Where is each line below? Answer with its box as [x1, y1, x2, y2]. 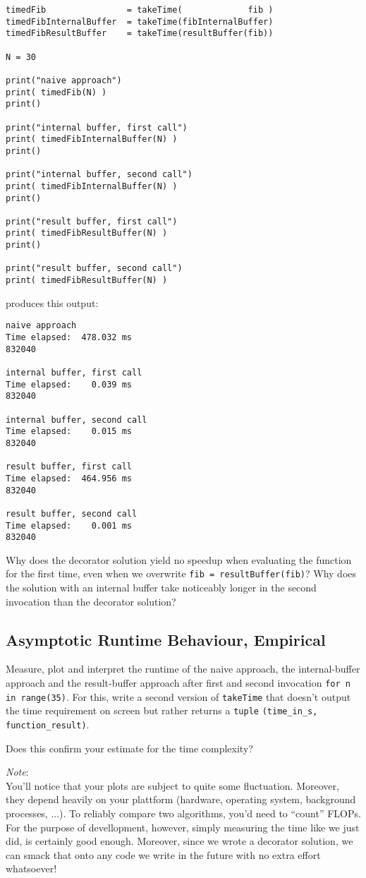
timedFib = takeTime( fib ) [6, 5, 274, 15]
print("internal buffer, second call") [6, 169, 193, 180]
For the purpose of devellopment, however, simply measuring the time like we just [6, 819, 360, 834]
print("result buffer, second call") [6, 263, 183, 274]
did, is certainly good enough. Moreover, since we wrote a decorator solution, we [6, 834, 353, 848]
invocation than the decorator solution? [6, 594, 176, 608]
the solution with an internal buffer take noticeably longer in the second [6, 580, 317, 595]
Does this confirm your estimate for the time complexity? [6, 740, 253, 755]
